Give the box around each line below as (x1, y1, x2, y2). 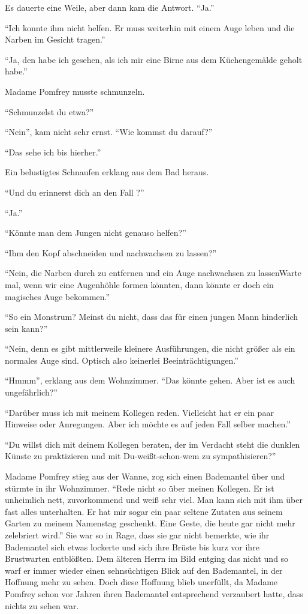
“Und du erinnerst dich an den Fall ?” (5, 185, 144, 198)
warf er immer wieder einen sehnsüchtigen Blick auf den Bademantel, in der (5, 564, 283, 576)
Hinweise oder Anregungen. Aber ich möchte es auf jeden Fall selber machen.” (5, 418, 291, 430)
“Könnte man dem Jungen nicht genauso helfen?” (5, 226, 186, 239)
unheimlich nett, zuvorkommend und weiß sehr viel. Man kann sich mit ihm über (5, 493, 303, 506)
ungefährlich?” (5, 386, 58, 399)
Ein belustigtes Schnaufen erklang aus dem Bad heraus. (5, 166, 209, 178)
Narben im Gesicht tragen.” (5, 33, 105, 46)
